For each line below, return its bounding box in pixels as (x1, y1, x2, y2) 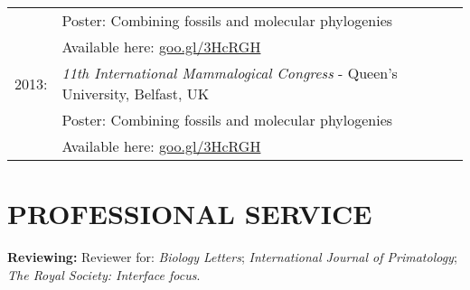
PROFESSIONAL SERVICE (7, 195, 372, 232)
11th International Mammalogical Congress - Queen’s (61, 62, 398, 83)
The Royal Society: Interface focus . (7, 265, 201, 284)
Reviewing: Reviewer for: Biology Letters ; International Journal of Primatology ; (7, 248, 457, 267)
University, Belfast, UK (61, 83, 210, 104)
